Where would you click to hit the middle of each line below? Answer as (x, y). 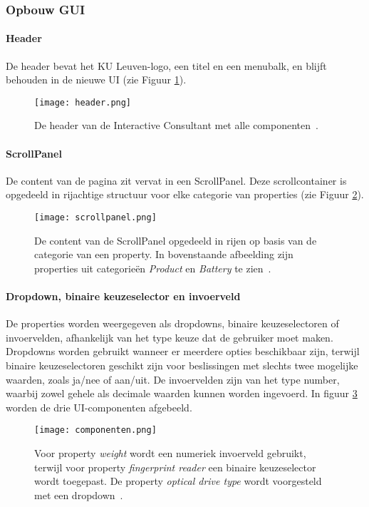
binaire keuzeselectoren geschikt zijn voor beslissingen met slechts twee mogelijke (182, 365)
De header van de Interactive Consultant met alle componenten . (176, 125)
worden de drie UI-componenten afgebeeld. (99, 407)
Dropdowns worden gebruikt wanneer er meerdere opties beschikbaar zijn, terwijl (183, 351)
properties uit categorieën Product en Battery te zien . (153, 268)
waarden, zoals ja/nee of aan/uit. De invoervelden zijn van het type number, (173, 379)
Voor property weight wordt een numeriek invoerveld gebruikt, (170, 453)
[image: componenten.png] (95, 430)
